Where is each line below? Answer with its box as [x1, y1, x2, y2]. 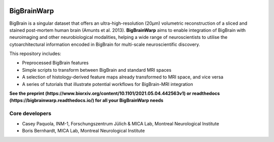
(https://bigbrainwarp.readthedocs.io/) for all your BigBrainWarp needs [9, 98, 163, 104]
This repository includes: [9, 51, 61, 57]
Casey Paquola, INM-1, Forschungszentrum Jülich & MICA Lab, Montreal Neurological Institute [22, 120, 219, 126]
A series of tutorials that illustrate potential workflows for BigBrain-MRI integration [22, 81, 193, 87]
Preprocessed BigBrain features [22, 60, 89, 66]
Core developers [9, 110, 52, 117]
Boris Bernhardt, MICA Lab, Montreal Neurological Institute [22, 127, 145, 133]
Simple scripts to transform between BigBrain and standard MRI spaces [22, 67, 172, 73]
